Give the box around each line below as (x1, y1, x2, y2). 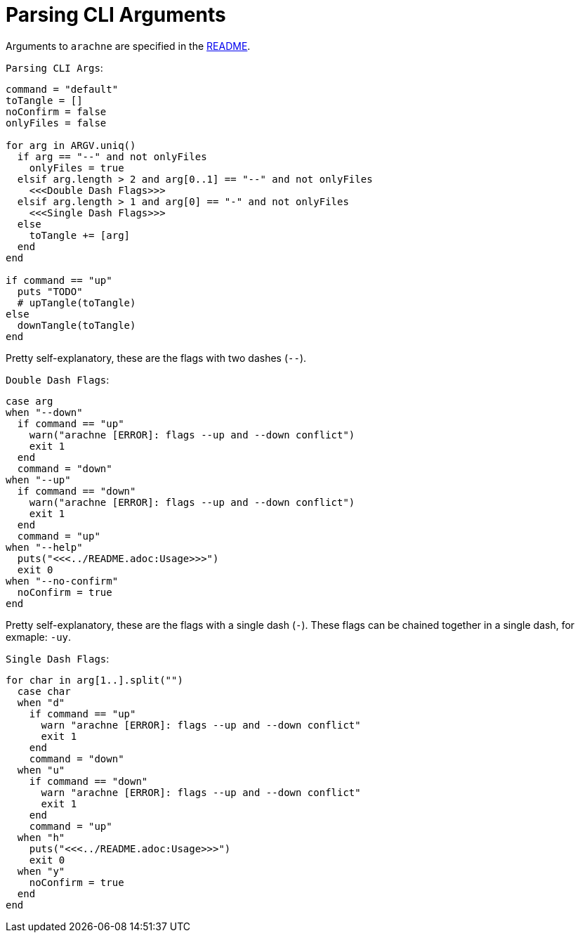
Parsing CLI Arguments (6, 3, 226, 27)
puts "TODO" (17, 285, 83, 297)
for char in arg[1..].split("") (6, 674, 183, 686)
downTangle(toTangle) (17, 319, 136, 331)
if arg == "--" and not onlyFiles (17, 150, 207, 162)
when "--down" (6, 406, 83, 418)
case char (17, 685, 71, 697)
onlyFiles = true (29, 162, 124, 174)
